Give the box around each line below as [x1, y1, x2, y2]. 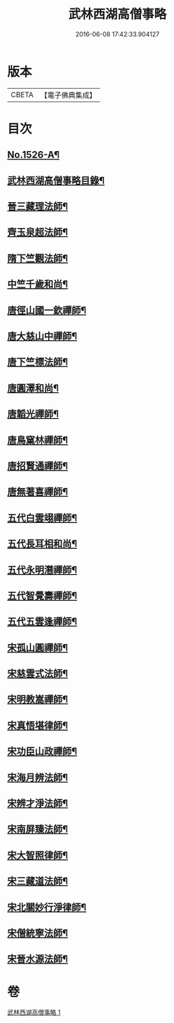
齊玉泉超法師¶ [7, 227, 68, 238]
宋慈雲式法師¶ [7, 668, 68, 680]
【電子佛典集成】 [40, 90, 96, 100]
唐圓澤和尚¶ [7, 382, 59, 394]
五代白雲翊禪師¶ [7, 512, 78, 524]
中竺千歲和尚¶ [7, 278, 68, 290]
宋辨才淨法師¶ [7, 798, 68, 810]
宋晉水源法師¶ [7, 953, 68, 965]
